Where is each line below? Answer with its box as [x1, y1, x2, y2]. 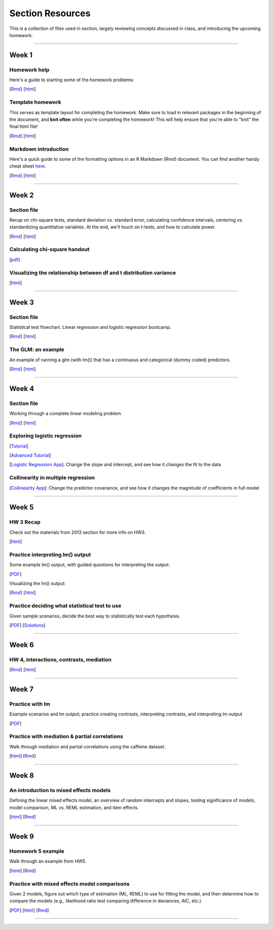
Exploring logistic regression [9, 432, 82, 439]
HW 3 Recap [9, 519, 41, 526]
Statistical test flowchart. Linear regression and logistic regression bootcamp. [9, 324, 172, 330]
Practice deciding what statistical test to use [9, 602, 122, 609]
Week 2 [9, 191, 34, 199]
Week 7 [9, 685, 34, 694]
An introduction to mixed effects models [9, 787, 111, 794]
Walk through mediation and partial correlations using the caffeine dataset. [9, 743, 166, 749]
